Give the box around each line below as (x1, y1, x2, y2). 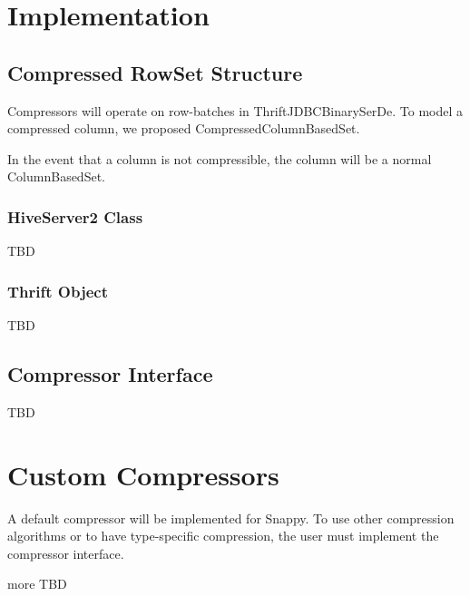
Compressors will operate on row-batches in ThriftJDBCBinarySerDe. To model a (7, 101, 464, 120)
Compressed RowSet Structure (7, 58, 303, 86)
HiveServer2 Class (7, 205, 143, 228)
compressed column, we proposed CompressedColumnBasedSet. (7, 119, 360, 138)
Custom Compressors (7, 455, 279, 493)
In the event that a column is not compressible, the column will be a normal (7, 149, 432, 168)
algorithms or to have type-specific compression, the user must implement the (7, 526, 439, 545)
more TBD (7, 574, 67, 593)
